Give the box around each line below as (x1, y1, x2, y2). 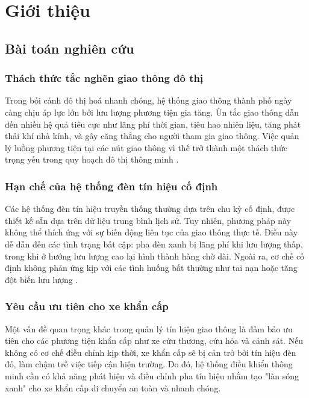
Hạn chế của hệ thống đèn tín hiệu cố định (5, 178, 218, 193)
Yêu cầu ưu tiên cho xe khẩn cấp (5, 299, 169, 314)
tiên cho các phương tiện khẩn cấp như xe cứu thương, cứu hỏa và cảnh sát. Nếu (5, 334, 304, 347)
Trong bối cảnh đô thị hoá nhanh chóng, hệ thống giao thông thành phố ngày (5, 94, 292, 107)
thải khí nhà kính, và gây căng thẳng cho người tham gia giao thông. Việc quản (5, 129, 299, 142)
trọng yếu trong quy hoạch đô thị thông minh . (5, 153, 179, 166)
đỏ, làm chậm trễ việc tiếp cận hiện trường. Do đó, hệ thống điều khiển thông (5, 358, 293, 370)
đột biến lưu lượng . (5, 273, 78, 285)
